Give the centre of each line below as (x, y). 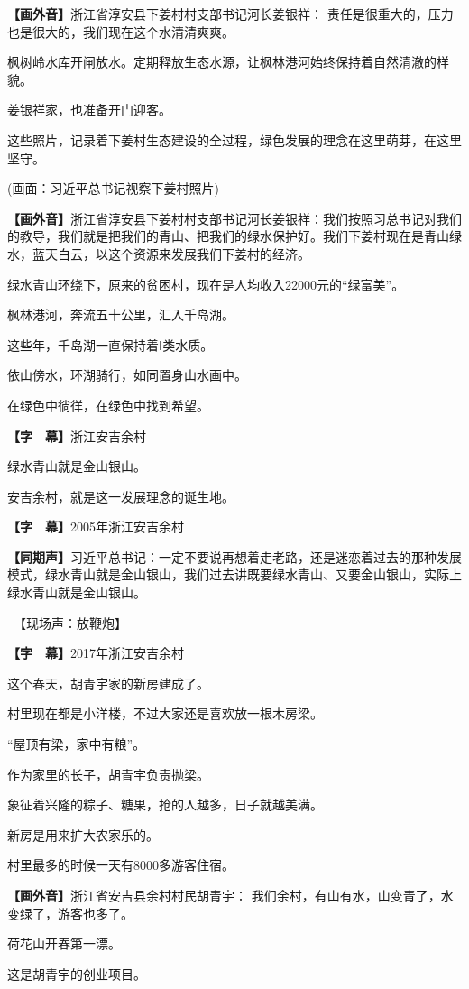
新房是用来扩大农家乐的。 (83, 834)
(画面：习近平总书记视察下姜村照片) (113, 188)
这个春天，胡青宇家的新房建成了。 (108, 683)
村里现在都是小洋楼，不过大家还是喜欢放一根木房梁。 (165, 713)
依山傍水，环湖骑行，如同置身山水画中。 (127, 375)
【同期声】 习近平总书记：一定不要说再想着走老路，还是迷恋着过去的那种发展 (234, 556)
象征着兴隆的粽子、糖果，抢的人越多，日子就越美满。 (165, 804)
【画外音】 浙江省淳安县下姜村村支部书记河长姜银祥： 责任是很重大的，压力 (230, 14)
